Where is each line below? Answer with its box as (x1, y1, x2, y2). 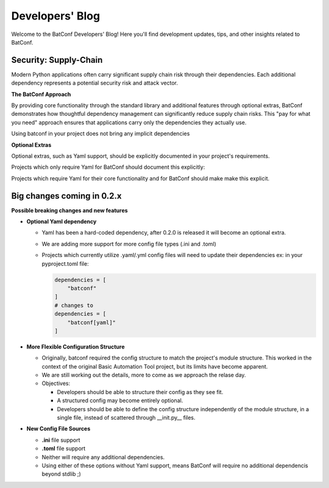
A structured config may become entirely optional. (57, 397, 183, 405)
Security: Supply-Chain (11, 55, 103, 65)
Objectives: (41, 380, 70, 387)
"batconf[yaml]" (67, 319, 116, 326)
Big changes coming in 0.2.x (11, 191, 122, 201)
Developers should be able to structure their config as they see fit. (57, 388, 224, 395)
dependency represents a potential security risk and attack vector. (11, 79, 178, 87)
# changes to (54, 302, 94, 309)
